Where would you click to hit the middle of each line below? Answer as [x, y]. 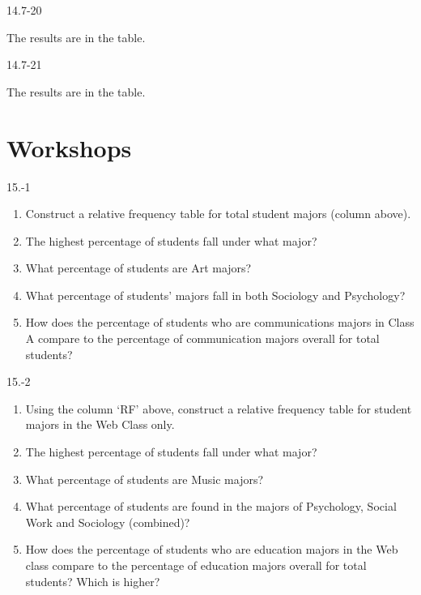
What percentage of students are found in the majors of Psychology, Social [211, 506]
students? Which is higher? [93, 581]
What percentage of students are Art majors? [138, 268]
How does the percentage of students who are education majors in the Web [212, 549]
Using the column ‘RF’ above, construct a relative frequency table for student [219, 408]
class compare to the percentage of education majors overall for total [196, 565]
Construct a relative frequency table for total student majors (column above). [218, 214]
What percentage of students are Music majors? [145, 479]
